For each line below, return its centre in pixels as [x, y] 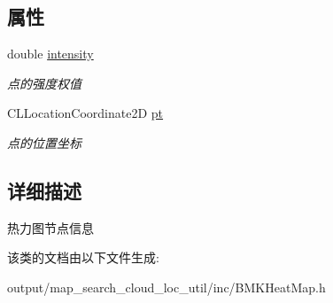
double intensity [50, 54]
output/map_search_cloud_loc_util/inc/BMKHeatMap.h [166, 287]
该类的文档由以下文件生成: [83, 257]
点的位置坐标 [44, 142]
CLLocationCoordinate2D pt [85, 113]
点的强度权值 [44, 83]
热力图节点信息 [50, 227]
